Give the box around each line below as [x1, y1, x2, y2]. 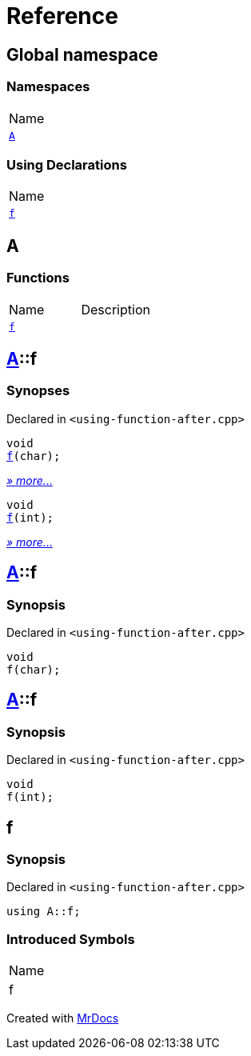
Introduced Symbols [6, 930, 135, 947]
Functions [6, 270, 70, 286]
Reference [6, 2, 118, 30]
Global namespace [6, 44, 158, 65]
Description [81, 301, 150, 318]
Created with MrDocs [6, 1011, 119, 1026]
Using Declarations [6, 156, 127, 173]
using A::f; [6, 905, 81, 918]
